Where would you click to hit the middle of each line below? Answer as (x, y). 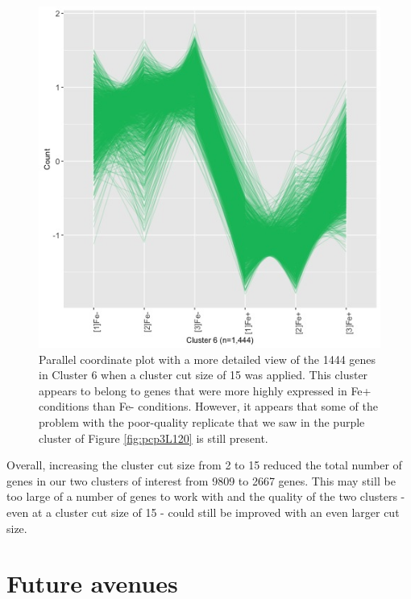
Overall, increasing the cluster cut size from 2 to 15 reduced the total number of (204, 465)
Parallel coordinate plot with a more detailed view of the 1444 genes (208, 359)
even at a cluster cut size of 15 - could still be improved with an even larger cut (203, 512)
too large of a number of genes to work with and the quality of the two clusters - (206, 496)
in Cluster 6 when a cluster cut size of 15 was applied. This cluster (203, 375)
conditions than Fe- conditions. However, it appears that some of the (208, 406)
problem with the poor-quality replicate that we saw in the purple (202, 421)
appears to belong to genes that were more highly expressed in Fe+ (205, 390)
